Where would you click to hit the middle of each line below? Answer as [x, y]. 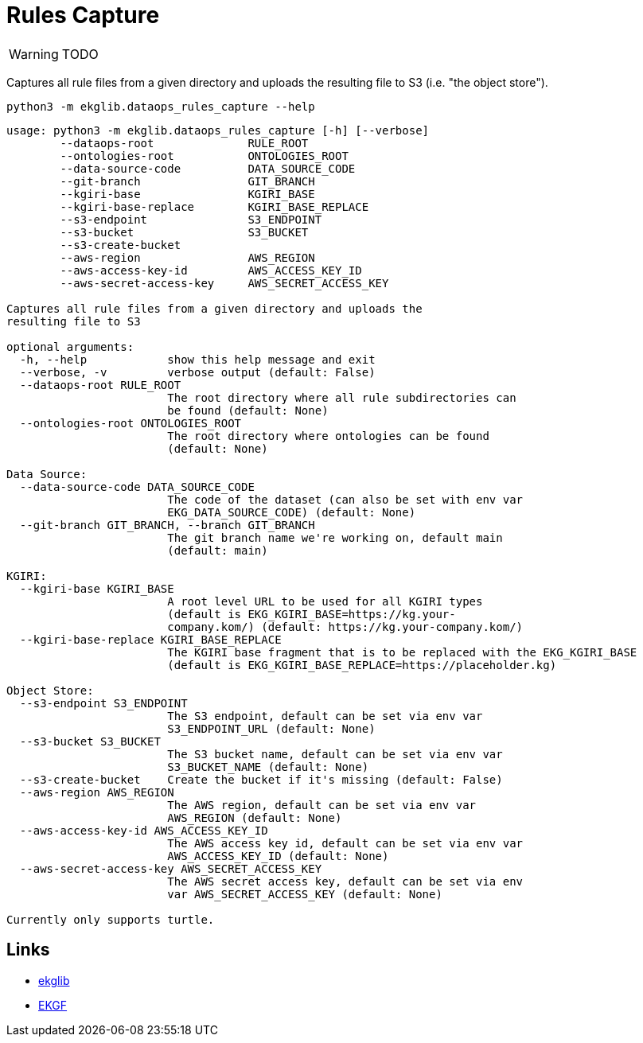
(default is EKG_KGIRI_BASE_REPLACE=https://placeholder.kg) [362, 665]
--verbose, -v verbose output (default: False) [197, 372]
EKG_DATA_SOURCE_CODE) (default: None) [292, 512]
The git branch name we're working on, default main [335, 537]
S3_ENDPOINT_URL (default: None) [271, 728]
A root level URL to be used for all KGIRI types [325, 601]
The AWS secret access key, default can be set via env [345, 881]
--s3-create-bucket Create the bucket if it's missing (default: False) [261, 779]
